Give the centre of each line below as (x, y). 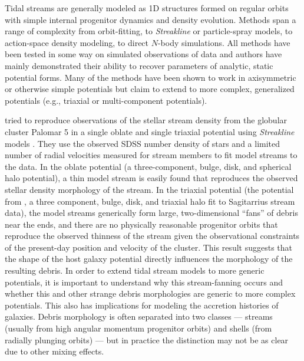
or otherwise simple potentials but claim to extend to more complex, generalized (150, 89)
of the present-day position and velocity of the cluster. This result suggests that (148, 247)
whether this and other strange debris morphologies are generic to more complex (150, 293)
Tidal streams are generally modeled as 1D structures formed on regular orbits (147, 8)
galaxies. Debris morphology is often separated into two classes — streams (139, 316)
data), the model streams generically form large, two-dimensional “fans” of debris (151, 213)
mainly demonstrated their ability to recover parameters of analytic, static (139, 65)
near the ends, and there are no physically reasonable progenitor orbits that (141, 224)
